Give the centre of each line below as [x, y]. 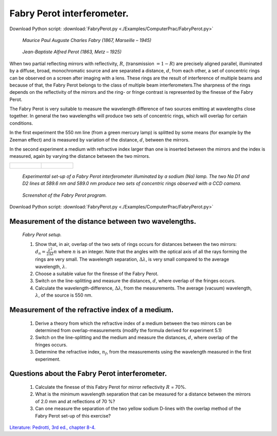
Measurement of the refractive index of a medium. [92, 310]
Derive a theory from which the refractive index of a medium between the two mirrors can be [133, 323]
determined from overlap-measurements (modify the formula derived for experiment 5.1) [128, 330]
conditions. [21, 123]
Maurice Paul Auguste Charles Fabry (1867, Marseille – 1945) [87, 40]
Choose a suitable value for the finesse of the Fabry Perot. [97, 274]
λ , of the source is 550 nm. [64, 295]
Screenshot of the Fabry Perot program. [65, 195]
